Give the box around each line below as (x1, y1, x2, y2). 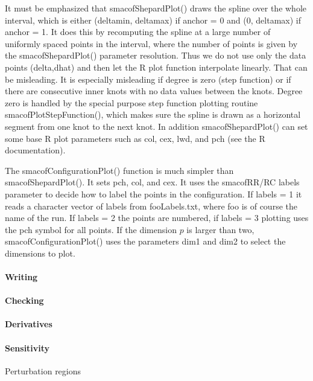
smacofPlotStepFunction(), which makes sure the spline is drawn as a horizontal (5, 108, 301, 121)
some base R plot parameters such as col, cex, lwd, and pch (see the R (5, 132, 265, 144)
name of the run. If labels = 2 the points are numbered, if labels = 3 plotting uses (5, 211, 309, 224)
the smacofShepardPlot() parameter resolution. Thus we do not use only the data (5, 49, 306, 62)
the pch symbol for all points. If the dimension (5, 223, 177, 235)
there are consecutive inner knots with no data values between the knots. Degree (5, 85, 303, 97)
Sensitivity (5, 341, 50, 354)
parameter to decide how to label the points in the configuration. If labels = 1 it (5, 187, 302, 200)
